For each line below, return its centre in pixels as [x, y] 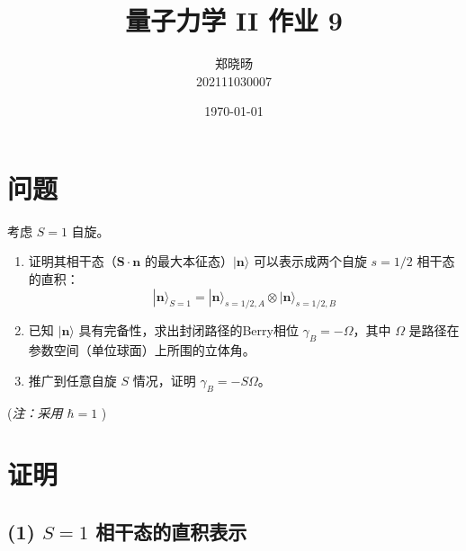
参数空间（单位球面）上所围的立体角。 [142, 350]
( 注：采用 [35, 412]
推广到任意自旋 [72, 380]
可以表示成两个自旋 [310, 261]
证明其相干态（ [72, 261]
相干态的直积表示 [171, 531]
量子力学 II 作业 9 [234, 20]
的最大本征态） [188, 261]
